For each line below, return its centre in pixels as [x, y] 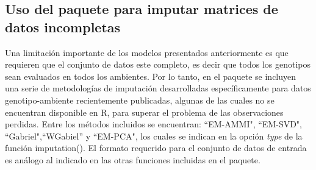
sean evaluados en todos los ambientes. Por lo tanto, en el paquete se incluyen [151, 76]
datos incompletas [63, 27]
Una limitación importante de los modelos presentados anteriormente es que [147, 52]
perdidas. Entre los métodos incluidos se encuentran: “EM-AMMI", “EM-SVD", [154, 124]
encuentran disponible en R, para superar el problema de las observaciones [144, 112]
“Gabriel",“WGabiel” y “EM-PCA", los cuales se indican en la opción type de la [154, 136]
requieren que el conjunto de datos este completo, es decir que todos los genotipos [158, 64]
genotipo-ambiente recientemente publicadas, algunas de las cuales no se [140, 100]
